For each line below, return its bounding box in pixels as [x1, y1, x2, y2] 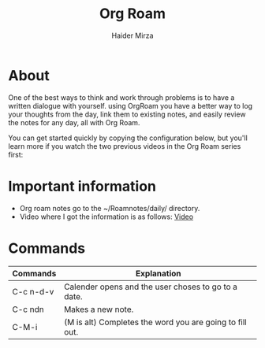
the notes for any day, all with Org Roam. [8, 117, 140, 127]
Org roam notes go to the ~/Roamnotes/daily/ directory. [19, 203, 200, 213]
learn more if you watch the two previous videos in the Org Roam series [8, 141, 241, 150]
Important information [8, 177, 156, 195]
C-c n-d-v [12, 286, 54, 297]
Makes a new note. [64, 304, 134, 315]
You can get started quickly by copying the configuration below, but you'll [8, 133, 248, 143]
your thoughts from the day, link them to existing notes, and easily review [8, 109, 246, 119]
